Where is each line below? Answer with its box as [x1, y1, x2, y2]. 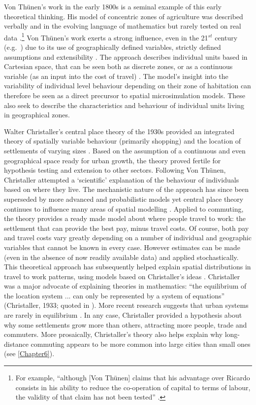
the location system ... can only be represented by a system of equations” [4, 290, 225, 300]
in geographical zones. [4, 110, 70, 120]
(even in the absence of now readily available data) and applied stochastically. [4, 252, 239, 262]
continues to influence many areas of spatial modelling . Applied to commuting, [4, 203, 244, 214]
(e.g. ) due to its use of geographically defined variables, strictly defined [4, 42, 221, 52]
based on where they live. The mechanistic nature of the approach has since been [4, 184, 249, 194]
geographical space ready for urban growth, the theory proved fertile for [4, 155, 221, 165]
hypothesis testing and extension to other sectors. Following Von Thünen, [4, 165, 226, 175]
